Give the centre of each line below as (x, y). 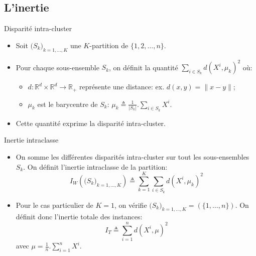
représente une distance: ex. (122, 87)
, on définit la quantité (144, 67)
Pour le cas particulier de (54, 205)
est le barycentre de (68, 104)
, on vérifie (131, 205)
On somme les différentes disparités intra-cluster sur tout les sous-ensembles (133, 156)
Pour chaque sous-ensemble (57, 67)
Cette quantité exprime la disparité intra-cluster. (91, 123)
